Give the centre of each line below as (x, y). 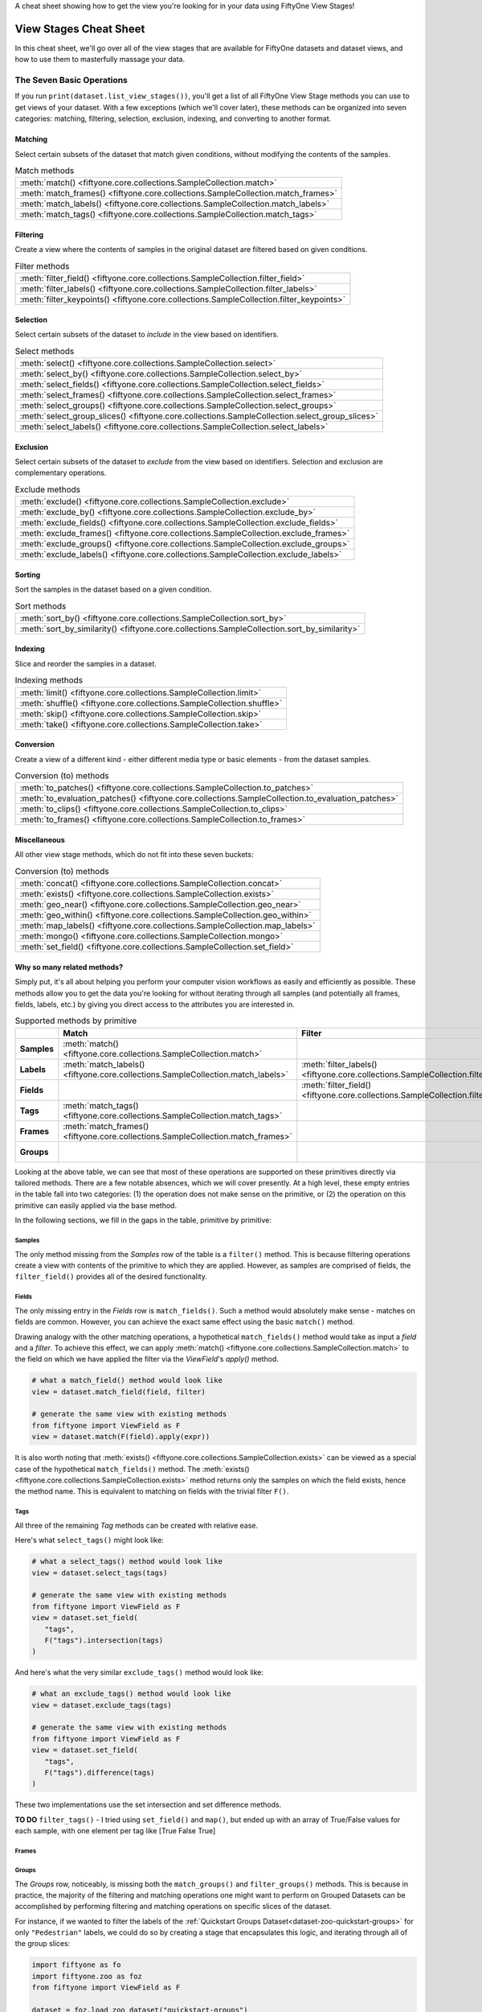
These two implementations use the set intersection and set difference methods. (148, 1805)
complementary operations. (61, 473)
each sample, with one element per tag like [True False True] (115, 1831)
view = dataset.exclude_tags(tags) (102, 1705)
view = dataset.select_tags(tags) (100, 1573)
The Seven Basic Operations (71, 80)
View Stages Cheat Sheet (80, 29)
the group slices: (43, 1944)
